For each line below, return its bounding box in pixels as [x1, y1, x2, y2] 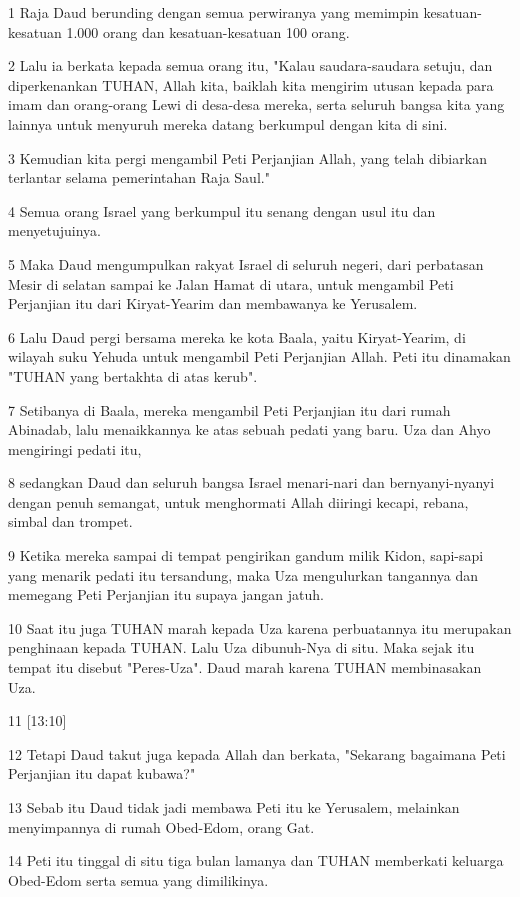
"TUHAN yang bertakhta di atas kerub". [8, 365, 258, 386]
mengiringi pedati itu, [8, 438, 142, 459]
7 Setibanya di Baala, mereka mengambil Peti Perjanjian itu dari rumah [8, 399, 451, 420]
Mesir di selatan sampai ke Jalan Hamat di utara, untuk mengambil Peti [8, 273, 454, 294]
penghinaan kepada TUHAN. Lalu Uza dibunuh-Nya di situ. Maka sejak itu [8, 637, 475, 658]
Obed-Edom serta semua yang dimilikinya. [8, 869, 269, 890]
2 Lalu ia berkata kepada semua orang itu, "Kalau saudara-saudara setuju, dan [8, 55, 493, 76]
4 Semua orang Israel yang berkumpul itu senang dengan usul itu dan [8, 200, 436, 221]
